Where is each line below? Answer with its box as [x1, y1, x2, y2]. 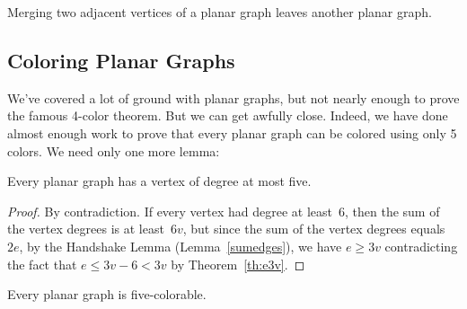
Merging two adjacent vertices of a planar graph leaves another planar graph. [7, 3, 432, 21]
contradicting [384, 236, 458, 255]
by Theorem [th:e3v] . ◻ [171, 254, 305, 273]
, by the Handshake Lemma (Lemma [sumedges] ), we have [19, 236, 342, 255]
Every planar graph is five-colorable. [7, 285, 207, 304]
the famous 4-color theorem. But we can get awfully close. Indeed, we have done [7, 106, 448, 125]
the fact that [7, 254, 77, 273]
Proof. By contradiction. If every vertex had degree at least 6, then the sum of [7, 201, 440, 220]
